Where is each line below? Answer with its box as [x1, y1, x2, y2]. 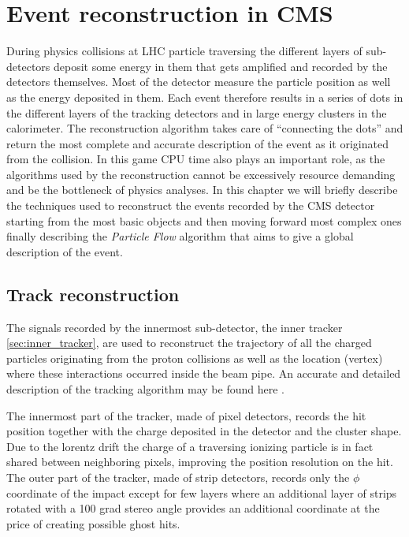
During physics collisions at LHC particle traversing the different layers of [6, 43, 363, 59]
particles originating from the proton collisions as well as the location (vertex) [6, 349, 383, 366]
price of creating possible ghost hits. [6, 515, 180, 531]
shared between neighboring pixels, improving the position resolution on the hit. [6, 453, 393, 470]
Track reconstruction [6, 282, 180, 306]
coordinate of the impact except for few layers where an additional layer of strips [6, 484, 397, 501]
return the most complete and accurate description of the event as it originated [6, 135, 389, 151]
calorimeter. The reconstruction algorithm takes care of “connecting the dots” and [6, 120, 403, 136]
